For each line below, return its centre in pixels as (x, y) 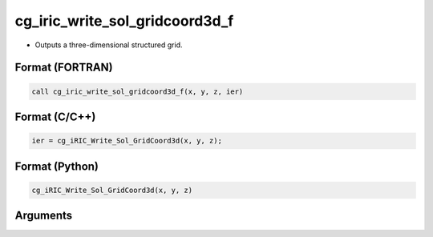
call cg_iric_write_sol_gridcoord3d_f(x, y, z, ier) (138, 91)
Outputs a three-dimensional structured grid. (109, 45)
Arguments (44, 216)
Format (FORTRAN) (64, 68)
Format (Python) (57, 166)
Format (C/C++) (55, 116)
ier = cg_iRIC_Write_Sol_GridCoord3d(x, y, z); (127, 141)
